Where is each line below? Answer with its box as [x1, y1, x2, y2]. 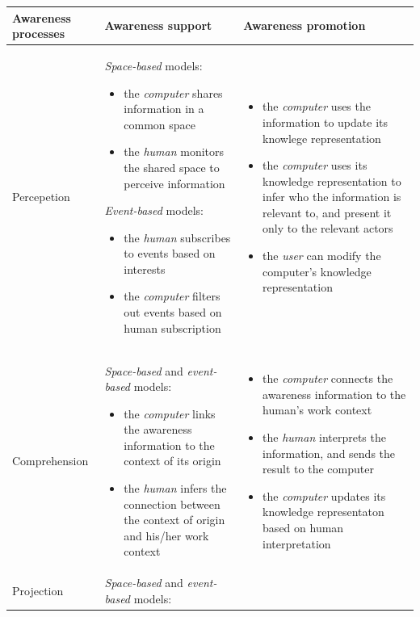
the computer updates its [262, 487, 386, 504]
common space [124, 115, 196, 132]
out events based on [124, 304, 222, 321]
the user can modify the [262, 247, 381, 264]
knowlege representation [262, 129, 381, 146]
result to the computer [262, 460, 374, 477]
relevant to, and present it [262, 204, 392, 220]
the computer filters [124, 288, 220, 304]
